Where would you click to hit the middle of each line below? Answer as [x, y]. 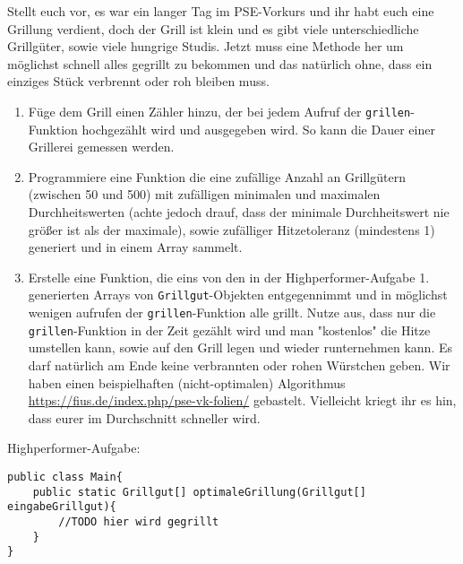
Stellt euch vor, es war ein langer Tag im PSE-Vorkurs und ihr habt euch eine [221, 11]
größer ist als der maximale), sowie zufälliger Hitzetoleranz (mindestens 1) [231, 229]
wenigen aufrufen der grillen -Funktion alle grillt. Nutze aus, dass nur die [232, 312]
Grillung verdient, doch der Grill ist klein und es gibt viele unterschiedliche [213, 28]
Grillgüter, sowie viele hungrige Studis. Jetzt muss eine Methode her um [206, 46]
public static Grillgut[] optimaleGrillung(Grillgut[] [199, 492]
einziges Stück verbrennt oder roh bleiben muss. [138, 81]
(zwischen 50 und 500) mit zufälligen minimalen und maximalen [204, 194]
